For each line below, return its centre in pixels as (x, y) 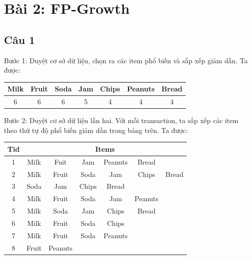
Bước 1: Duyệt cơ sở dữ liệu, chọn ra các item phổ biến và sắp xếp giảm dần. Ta (126, 60)
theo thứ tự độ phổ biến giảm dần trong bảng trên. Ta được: (96, 130)
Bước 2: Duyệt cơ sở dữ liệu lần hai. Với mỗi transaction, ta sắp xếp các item (121, 120)
